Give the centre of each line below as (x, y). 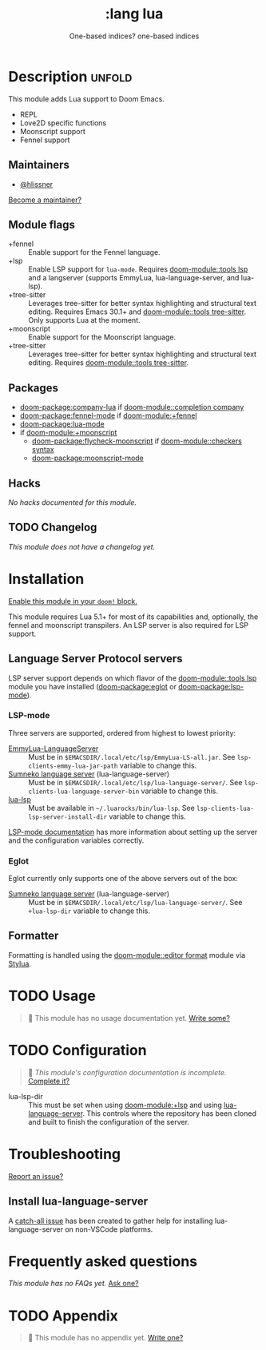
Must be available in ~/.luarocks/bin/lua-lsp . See (112, 808)
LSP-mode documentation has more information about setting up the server (133, 832)
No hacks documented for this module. (73, 502)
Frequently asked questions (103, 1261)
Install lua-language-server (78, 1202)
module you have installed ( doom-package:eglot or (93, 686)
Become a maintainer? (45, 200)
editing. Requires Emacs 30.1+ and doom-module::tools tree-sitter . (137, 312)
